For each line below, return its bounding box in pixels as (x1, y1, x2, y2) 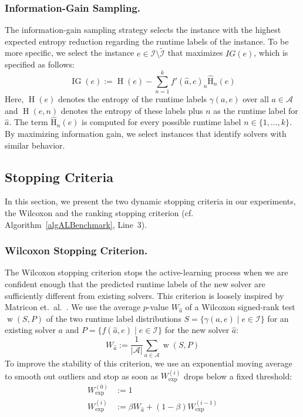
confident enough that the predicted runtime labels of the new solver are (5, 277, 265, 290)
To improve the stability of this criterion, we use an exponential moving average (5, 357, 292, 369)
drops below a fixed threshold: (183, 369, 292, 382)
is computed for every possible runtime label (82, 116, 241, 128)
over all (243, 92, 269, 105)
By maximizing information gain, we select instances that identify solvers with (5, 127, 287, 139)
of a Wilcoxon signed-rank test (185, 301, 295, 313)
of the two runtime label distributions (46, 312, 181, 324)
